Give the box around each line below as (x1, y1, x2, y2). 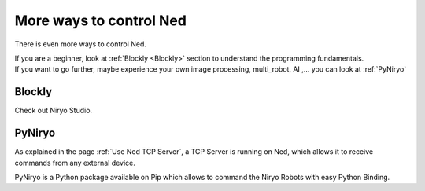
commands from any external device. (14, 158, 135, 167)
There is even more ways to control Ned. (14, 39, 147, 49)
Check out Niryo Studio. (14, 106, 93, 116)
